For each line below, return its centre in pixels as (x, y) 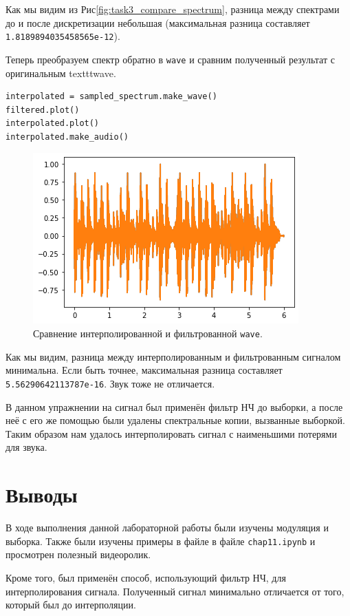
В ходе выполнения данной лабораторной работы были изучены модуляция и (167, 528)
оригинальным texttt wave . (61, 73)
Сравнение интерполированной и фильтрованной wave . (148, 333)
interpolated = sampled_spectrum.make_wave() (111, 97)
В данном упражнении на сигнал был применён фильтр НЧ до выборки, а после (174, 406)
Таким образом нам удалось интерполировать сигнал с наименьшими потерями (171, 433)
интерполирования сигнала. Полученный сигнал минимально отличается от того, (175, 591)
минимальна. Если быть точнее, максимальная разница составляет (144, 370)
